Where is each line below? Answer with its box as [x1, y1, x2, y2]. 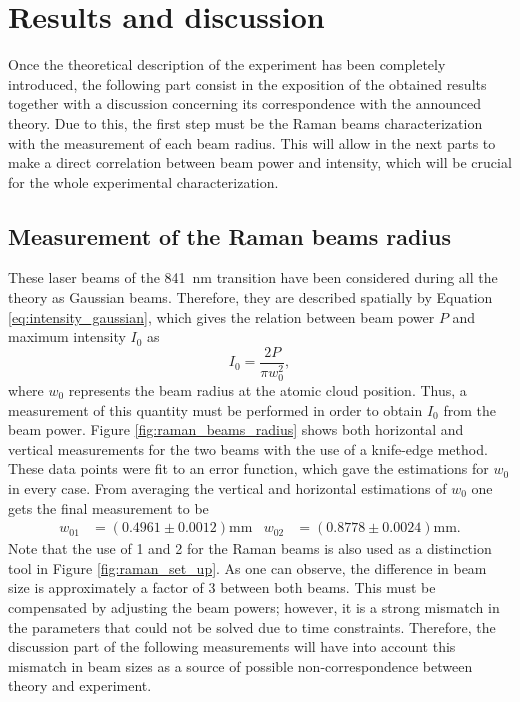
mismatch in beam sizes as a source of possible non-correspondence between [8, 655, 473, 676]
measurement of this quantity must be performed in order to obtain [8, 399, 423, 420]
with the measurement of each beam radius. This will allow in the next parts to [8, 132, 496, 153]
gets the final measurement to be [8, 497, 209, 518]
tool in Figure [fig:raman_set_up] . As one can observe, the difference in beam [8, 557, 487, 578]
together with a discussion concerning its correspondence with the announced [8, 93, 482, 114]
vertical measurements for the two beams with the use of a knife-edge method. [8, 438, 488, 459]
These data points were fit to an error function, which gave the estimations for [8, 458, 489, 479]
